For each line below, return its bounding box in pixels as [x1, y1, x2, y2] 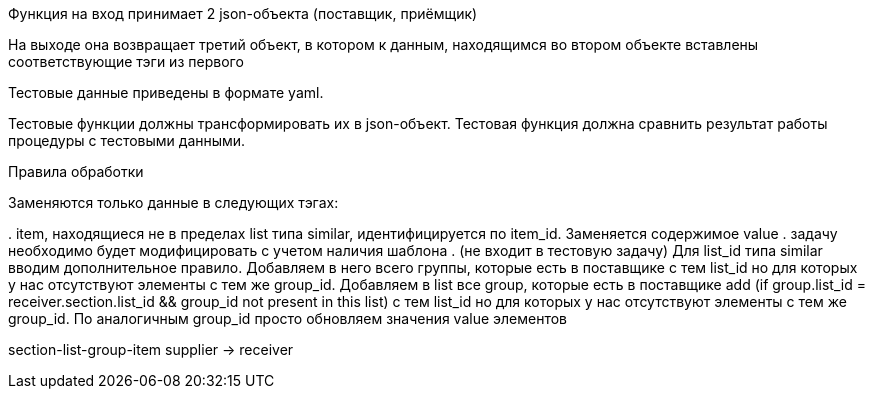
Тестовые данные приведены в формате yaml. [8, 84, 324, 101]
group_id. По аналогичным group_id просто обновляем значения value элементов [8, 310, 568, 327]
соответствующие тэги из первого [8, 53, 244, 70]
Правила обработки [8, 163, 144, 180]
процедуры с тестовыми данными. [8, 132, 246, 149]
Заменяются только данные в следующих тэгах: [8, 194, 339, 211]
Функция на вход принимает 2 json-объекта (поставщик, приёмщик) [8, 5, 478, 22]
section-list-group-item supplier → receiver [8, 341, 294, 358]
